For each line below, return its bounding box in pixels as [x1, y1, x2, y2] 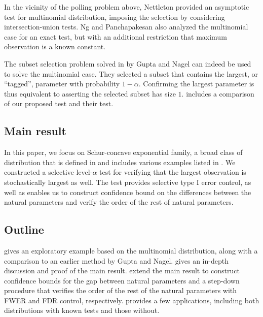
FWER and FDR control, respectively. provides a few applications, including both [4, 295, 259, 305]
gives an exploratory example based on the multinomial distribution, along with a [4, 245, 258, 256]
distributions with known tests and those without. [4, 305, 160, 315]
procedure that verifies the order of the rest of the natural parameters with [4, 285, 237, 296]
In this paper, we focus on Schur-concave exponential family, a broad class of [4, 147, 243, 157]
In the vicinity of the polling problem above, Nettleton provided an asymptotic [4, 2, 249, 12]
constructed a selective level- [4, 167, 93, 177]
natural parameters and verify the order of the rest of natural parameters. [4, 197, 234, 207]
